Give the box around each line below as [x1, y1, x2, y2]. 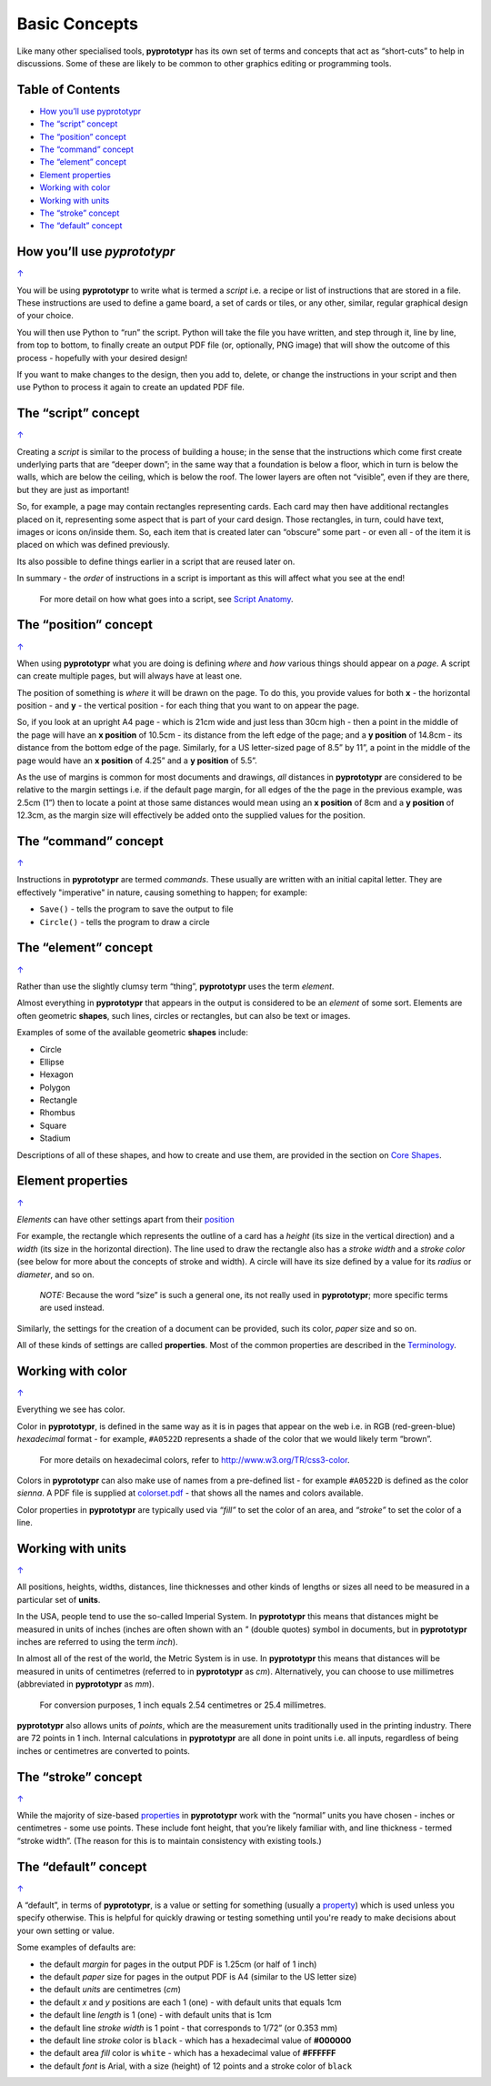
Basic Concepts [16, 14, 139, 34]
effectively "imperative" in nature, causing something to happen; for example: [16, 887, 308, 898]
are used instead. [39, 1302, 105, 1314]
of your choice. [16, 310, 75, 321]
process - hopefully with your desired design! [16, 352, 188, 363]
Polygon [39, 1082, 71, 1093]
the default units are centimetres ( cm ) [39, 1984, 182, 1995]
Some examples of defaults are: [16, 1942, 136, 1953]
